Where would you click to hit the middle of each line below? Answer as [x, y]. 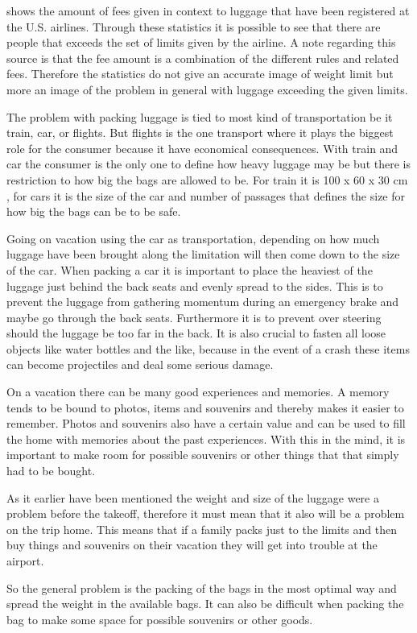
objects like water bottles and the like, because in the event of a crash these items [208, 348]
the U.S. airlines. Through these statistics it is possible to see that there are [194, 26]
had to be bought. [51, 471]
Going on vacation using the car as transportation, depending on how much [193, 238]
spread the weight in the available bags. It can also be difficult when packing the [205, 604]
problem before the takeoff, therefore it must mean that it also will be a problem [206, 513]
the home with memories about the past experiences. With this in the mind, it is [206, 439]
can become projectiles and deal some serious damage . [140, 364]
